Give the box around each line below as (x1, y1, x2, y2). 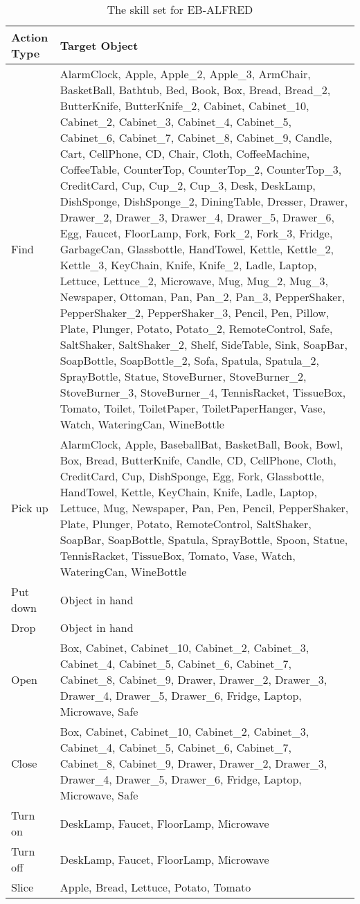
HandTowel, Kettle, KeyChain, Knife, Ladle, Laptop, (60, 484, 317, 500)
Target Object (60, 37, 138, 53)
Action (11, 29, 48, 45)
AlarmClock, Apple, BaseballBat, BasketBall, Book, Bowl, (60, 436, 343, 452)
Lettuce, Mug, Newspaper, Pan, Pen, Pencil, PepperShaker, (60, 500, 349, 516)
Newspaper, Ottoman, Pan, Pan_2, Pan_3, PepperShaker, (60, 289, 345, 305)
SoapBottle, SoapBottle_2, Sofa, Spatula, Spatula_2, (60, 352, 320, 368)
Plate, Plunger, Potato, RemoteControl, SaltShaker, (60, 516, 312, 532)
